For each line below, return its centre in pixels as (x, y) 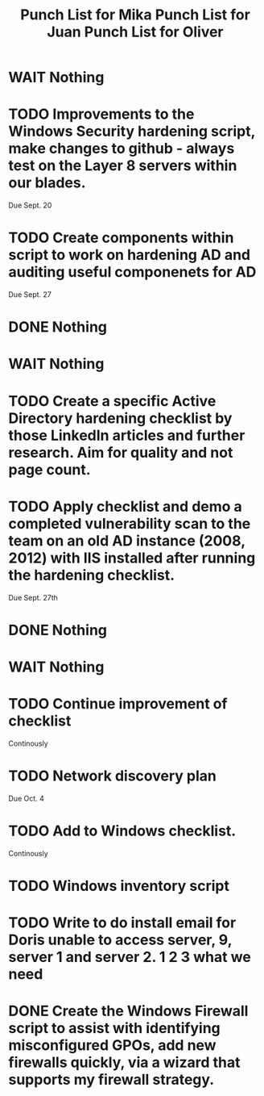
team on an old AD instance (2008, (127, 540)
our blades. (47, 183)
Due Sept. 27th (33, 597)
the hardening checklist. (92, 575)
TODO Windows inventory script (119, 886)
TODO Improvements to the (101, 114)
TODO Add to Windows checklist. (122, 831)
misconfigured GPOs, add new (112, 1046)
